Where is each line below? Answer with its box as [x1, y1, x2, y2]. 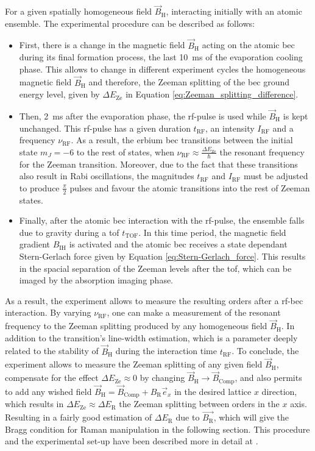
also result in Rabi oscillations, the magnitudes [19, 169, 194, 182]
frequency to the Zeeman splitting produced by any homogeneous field [5, 319, 267, 332]
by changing [140, 371, 185, 384]
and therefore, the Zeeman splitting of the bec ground [88, 76, 290, 88]
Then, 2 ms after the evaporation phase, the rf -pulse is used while [19, 110, 266, 123]
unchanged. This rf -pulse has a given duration [19, 121, 191, 134]
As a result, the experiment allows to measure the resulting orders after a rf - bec [5, 294, 303, 307]
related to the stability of [5, 344, 99, 357]
